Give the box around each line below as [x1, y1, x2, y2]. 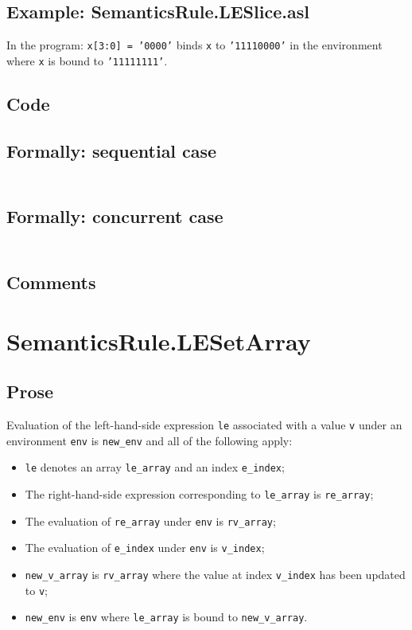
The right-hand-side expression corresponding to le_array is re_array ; [25, 486, 374, 503]
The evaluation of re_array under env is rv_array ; [25, 512, 276, 529]
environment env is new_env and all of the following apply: [6, 432, 293, 448]
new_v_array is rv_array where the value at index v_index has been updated [25, 566, 406, 583]
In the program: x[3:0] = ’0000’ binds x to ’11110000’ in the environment [6, 37, 383, 53]
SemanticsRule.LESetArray [6, 324, 311, 357]
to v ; [25, 581, 48, 598]
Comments [6, 270, 96, 295]
